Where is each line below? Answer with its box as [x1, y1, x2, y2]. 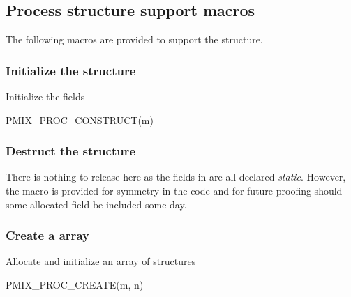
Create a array [6, 227, 89, 244]
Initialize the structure [6, 61, 136, 79]
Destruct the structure [6, 142, 136, 160]
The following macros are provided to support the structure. [6, 32, 263, 47]
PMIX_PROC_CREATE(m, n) [6, 277, 144, 292]
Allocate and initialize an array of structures [6, 254, 196, 268]
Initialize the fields [6, 89, 85, 104]
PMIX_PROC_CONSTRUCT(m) [6, 112, 154, 127]
